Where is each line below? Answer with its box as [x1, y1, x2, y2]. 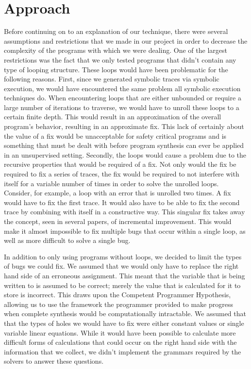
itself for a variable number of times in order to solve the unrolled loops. [4, 178, 219, 188]
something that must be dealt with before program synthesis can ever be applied [4, 140, 244, 150]
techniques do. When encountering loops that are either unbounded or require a [4, 93, 241, 103]
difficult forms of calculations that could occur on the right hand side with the [4, 337, 237, 347]
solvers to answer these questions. [4, 356, 104, 366]
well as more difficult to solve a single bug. [4, 235, 131, 245]
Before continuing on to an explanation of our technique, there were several [4, 26, 228, 36]
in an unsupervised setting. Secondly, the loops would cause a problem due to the [4, 149, 247, 160]
